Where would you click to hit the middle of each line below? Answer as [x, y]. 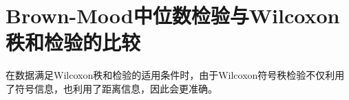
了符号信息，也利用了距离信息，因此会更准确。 [112, 88]
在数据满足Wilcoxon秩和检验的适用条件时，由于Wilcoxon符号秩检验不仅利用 [175, 75]
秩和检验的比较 [73, 42]
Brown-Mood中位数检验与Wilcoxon [173, 15]
